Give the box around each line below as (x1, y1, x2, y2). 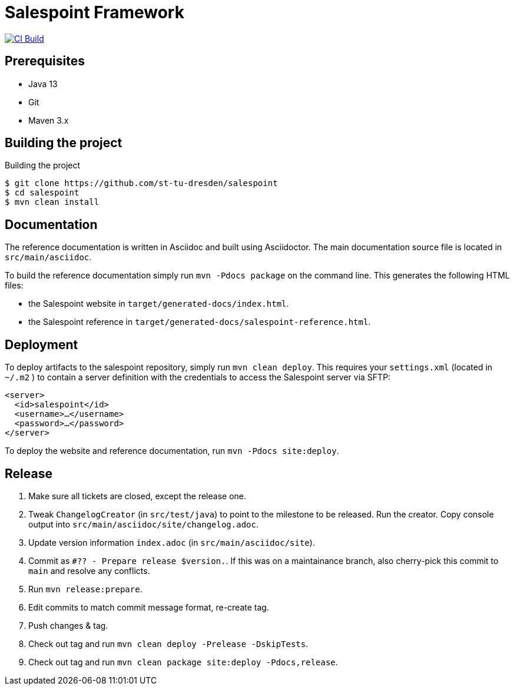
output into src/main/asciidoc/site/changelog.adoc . (28, 519, 258, 529)
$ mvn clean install (5, 197, 100, 207)
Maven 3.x (28, 115, 69, 125)
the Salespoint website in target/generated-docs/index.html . (28, 298, 289, 309)
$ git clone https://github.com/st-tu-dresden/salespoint (5, 178, 278, 188)
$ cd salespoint (5, 188, 79, 198)
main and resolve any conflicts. (28, 565, 150, 576)
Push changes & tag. (28, 620, 108, 631)
